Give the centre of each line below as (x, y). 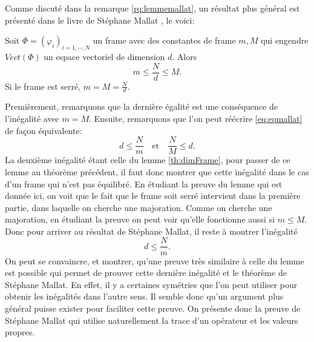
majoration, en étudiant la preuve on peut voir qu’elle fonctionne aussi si (140, 219)
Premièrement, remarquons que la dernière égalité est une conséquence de (141, 106)
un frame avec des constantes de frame (164, 40)
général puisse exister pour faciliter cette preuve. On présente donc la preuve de (153, 308)
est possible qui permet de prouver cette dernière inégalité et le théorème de (146, 273)
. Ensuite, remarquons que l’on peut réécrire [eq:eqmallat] (196, 119)
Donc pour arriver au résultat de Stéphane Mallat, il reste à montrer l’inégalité (151, 231)
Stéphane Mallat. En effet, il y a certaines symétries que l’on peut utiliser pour (151, 284)
